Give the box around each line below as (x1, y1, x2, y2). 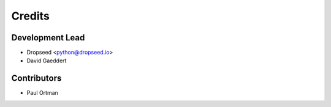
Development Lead (11, 32, 85, 43)
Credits (11, 9, 50, 23)
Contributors (11, 73, 62, 84)
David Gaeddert (26, 57, 67, 64)
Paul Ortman (26, 89, 58, 97)
